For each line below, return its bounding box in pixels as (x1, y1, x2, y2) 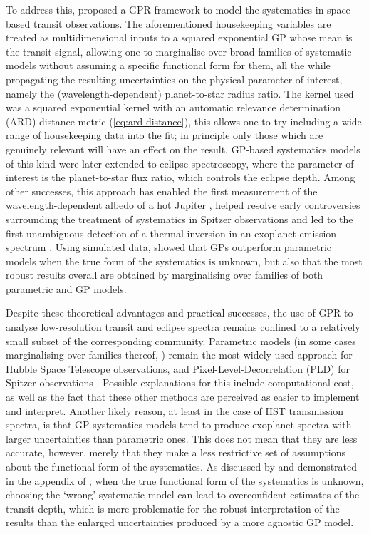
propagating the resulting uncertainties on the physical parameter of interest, (6, 71, 343, 86)
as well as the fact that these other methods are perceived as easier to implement (6, 389, 360, 404)
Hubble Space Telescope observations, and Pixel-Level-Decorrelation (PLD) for (6, 361, 350, 376)
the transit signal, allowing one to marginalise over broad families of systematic (6, 43, 352, 58)
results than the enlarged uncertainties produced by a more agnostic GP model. (6, 515, 354, 530)
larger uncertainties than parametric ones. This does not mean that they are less (6, 431, 358, 446)
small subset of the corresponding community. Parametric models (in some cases (6, 333, 356, 348)
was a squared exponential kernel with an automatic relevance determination (6, 100, 341, 115)
